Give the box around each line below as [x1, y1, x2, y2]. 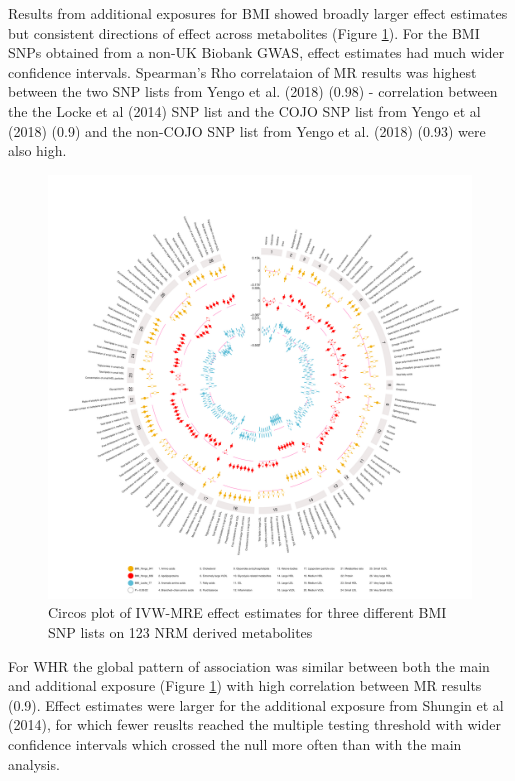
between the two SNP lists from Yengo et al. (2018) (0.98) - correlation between [8, 81, 498, 102]
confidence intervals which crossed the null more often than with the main [8, 733, 462, 754]
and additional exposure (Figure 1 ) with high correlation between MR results [8, 675, 482, 696]
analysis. [8, 753, 60, 774]
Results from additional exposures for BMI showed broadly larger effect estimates [8, 3, 508, 23]
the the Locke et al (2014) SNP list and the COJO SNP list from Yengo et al [8, 100, 481, 121]
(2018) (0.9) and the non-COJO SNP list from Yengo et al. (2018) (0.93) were [8, 120, 486, 141]
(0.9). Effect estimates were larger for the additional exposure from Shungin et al [8, 694, 504, 715]
